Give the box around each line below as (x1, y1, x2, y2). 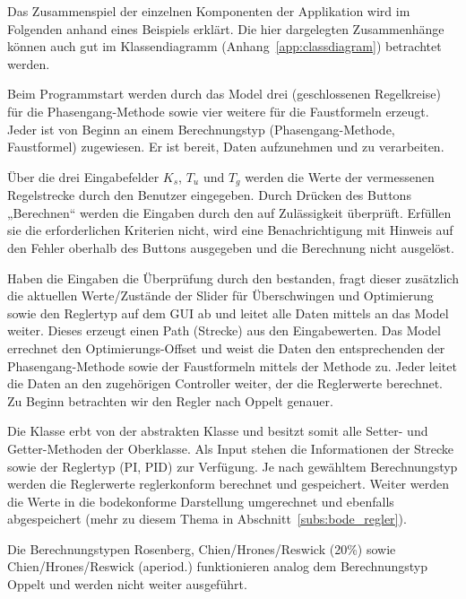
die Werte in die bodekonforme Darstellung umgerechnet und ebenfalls (7, 491, 394, 510)
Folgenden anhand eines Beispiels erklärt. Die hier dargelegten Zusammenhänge (7, 19, 444, 38)
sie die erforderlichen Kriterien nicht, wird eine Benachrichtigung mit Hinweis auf (7, 221, 453, 239)
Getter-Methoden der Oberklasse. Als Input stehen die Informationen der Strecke (7, 438, 454, 457)
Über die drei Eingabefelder (7, 167, 160, 186)
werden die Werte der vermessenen (245, 167, 435, 186)
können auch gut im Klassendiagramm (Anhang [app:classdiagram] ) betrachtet (7, 37, 442, 56)
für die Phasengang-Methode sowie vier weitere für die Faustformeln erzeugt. (7, 101, 429, 120)
